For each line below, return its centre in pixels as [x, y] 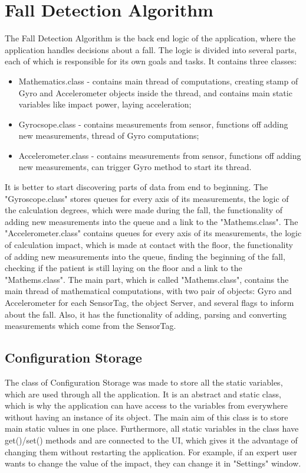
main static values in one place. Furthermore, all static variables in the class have [152, 428]
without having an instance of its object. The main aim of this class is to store [147, 417]
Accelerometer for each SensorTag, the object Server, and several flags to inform [149, 302]
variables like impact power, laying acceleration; [105, 104]
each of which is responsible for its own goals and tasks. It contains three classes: [151, 61]
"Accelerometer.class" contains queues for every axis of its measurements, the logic [153, 233]
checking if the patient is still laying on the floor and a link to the [124, 268]
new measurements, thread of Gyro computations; [109, 136]
